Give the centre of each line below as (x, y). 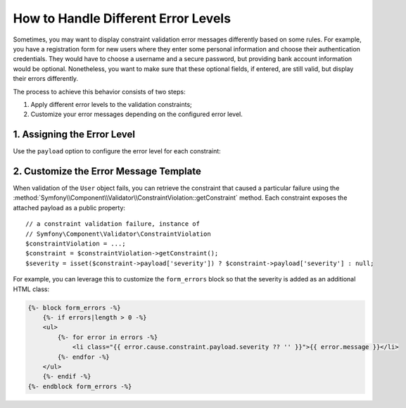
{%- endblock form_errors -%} (80, 386)
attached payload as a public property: (69, 208)
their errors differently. (46, 79)
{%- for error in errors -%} (108, 337)
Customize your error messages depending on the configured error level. (137, 114)
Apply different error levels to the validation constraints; (112, 104)
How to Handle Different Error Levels (122, 18)
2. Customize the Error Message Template (107, 171)
